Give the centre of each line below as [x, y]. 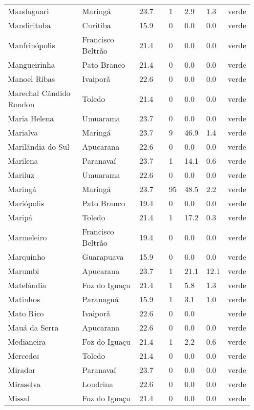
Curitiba [97, 25]
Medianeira [27, 342]
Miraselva [24, 384]
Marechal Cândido [39, 93]
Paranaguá [100, 299]
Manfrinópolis [32, 45]
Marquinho [27, 257]
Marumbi [24, 271]
